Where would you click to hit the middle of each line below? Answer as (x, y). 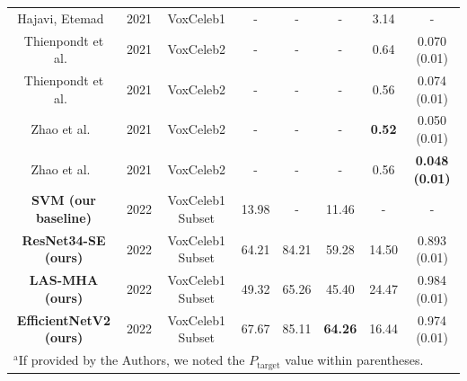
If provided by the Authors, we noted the (132, 360)
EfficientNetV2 (64, 319)
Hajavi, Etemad (61, 18)
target (269, 365)
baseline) (63, 217)
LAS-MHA (64, 280)
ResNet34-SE (64, 239)
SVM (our (64, 200)
